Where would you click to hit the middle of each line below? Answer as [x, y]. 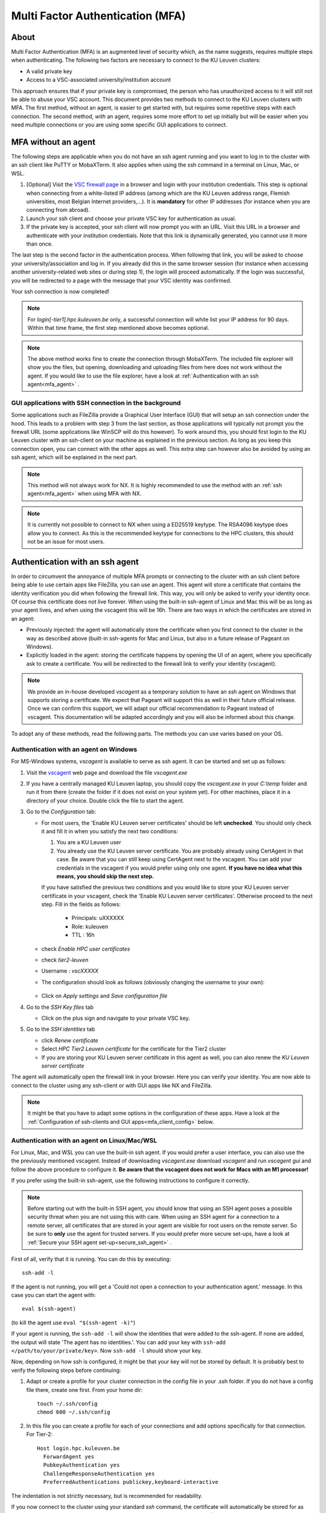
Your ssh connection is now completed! [60, 291]
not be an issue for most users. [66, 541]
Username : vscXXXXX [70, 971]
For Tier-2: [40, 1434]
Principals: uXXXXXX [98, 918]
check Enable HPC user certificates [86, 949]
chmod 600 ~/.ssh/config [74, 1412]
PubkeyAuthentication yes [81, 1465]
